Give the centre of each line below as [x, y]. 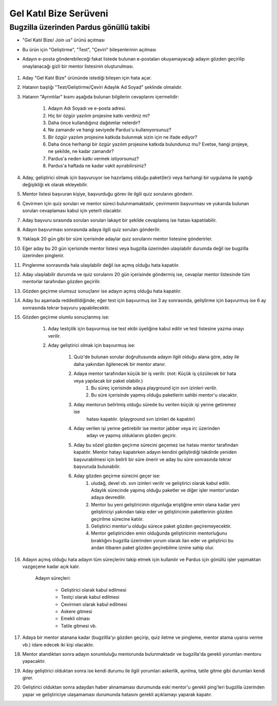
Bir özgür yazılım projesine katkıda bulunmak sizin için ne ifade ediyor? [123, 137]
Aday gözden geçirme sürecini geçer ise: [117, 476]
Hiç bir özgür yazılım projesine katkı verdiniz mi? [99, 115]
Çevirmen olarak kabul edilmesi [94, 604]
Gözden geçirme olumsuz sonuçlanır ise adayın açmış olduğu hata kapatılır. [102, 291]
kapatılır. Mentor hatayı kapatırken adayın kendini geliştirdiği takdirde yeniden [155, 452]
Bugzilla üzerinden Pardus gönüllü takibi [80, 27]
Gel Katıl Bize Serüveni [59, 13]
